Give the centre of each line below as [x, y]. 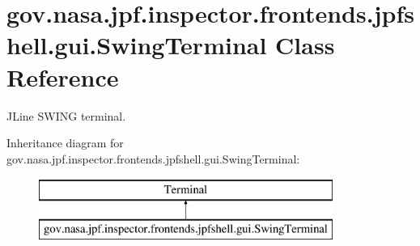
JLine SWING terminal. [66, 115]
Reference [63, 76]
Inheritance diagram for [65, 143]
